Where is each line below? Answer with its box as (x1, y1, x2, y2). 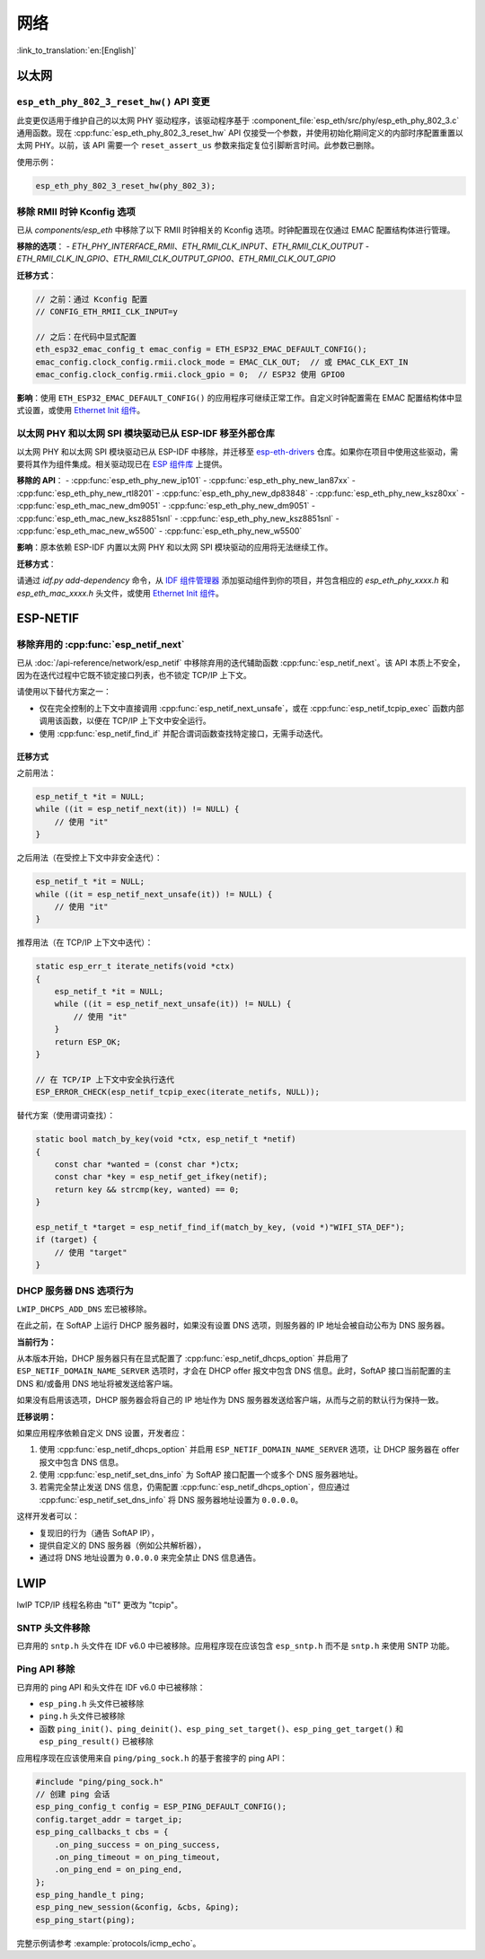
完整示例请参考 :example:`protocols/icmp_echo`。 (16, 1937, 201, 1948)
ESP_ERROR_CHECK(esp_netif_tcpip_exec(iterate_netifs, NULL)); (35, 1087, 321, 1098)
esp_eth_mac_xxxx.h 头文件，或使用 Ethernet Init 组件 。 (16, 587, 225, 598)
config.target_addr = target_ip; (35, 1814, 183, 1824)
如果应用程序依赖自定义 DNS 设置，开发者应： (16, 1427, 188, 1438)
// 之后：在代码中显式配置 (35, 331, 137, 341)
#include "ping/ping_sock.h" (35, 1777, 164, 1787)
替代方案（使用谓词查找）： (16, 1110, 116, 1121)
